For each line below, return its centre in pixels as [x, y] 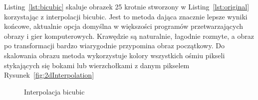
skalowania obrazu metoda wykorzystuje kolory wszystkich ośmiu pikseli [115, 55]
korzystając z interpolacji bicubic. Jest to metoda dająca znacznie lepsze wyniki [126, 16]
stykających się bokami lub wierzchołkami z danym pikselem [97, 65]
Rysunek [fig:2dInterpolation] [49, 75]
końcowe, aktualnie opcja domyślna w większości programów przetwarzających [124, 26]
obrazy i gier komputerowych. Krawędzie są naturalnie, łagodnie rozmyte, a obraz [129, 36]
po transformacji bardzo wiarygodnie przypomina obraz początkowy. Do [114, 46]
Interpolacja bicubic [54, 91]
